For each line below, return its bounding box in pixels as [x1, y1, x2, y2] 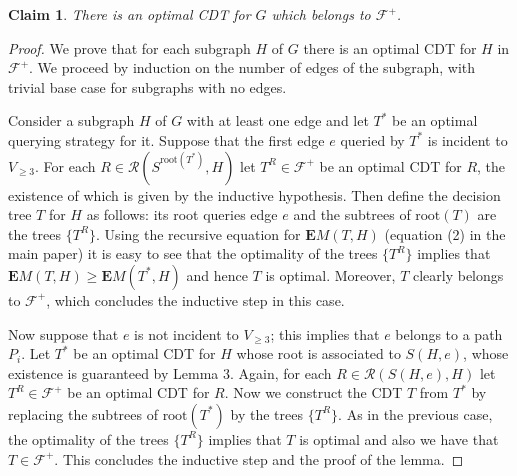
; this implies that [270, 323, 380, 344]
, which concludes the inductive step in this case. [46, 289, 345, 310]
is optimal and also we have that [299, 428, 499, 449]
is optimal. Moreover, [265, 264, 396, 285]
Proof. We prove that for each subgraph [8, 37, 251, 58]
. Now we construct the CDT [224, 382, 403, 403]
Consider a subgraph [8, 110, 135, 131]
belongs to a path [395, 323, 503, 344]
